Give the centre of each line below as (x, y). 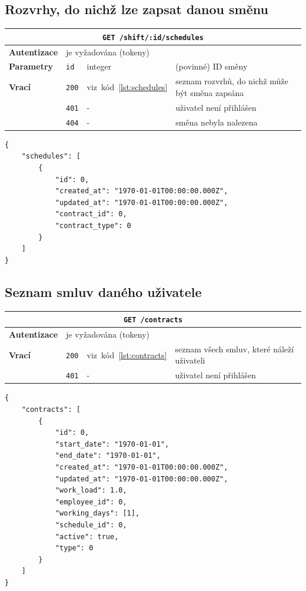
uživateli (190, 360)
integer (99, 66)
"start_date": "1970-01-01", (112, 444)
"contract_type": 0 (93, 226)
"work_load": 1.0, (91, 491)
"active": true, (87, 536)
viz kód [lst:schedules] (127, 87)
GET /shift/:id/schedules (153, 37)
